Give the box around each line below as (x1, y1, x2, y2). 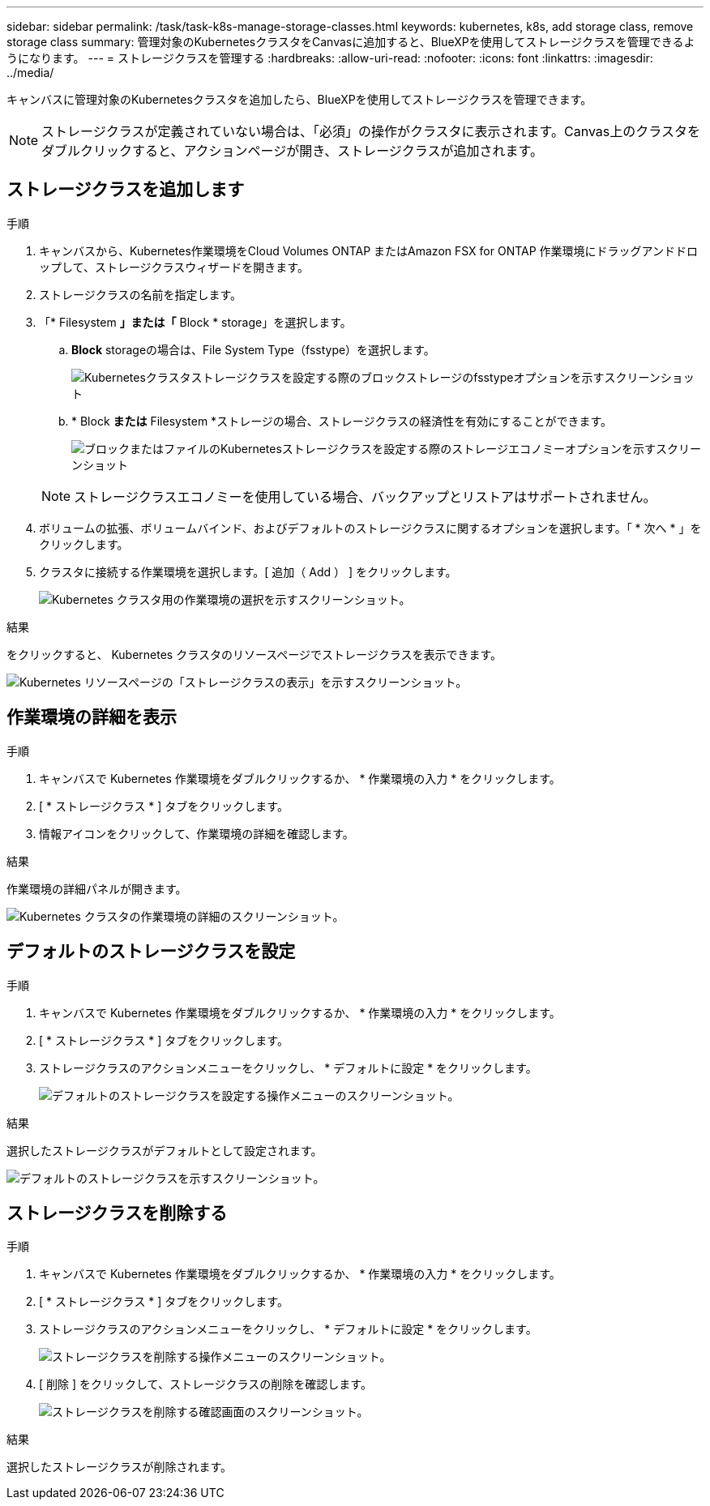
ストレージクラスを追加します (6, 179, 245, 200)
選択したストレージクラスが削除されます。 (6, 1460, 233, 1474)
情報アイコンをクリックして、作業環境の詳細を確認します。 (39, 826, 354, 841)
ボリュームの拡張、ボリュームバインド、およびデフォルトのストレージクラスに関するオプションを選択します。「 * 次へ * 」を (39, 520, 702, 535)
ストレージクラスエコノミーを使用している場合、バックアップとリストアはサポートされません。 (74, 488, 657, 505)
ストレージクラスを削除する (6, 1202, 228, 1223)
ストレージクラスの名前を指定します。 (39, 287, 242, 302)
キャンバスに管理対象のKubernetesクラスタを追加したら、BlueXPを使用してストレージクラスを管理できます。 (6, 92, 592, 106)
